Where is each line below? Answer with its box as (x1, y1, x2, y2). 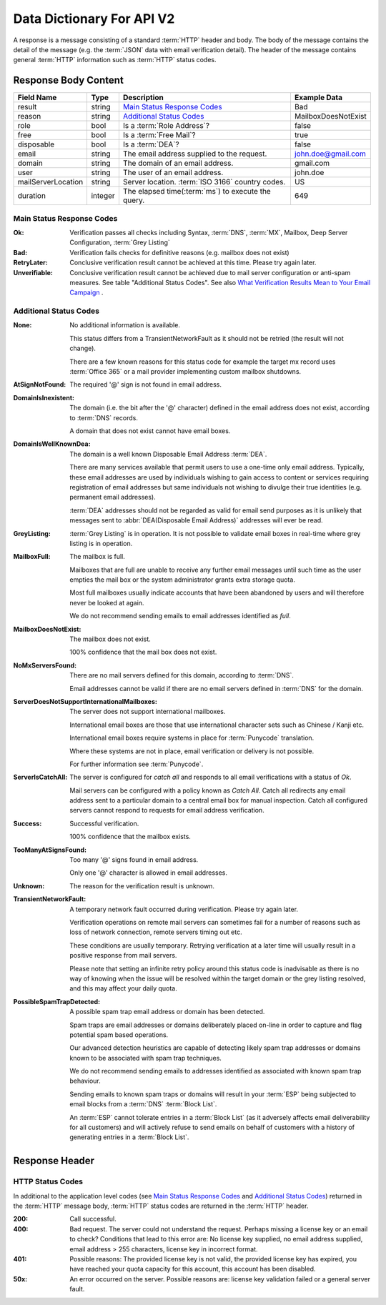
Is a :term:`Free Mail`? (122, 130, 196, 140)
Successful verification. (69, 819, 139, 828)
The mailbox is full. (69, 552, 125, 561)
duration (17, 191, 46, 201)
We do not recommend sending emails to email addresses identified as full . (69, 612, 291, 620)
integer (91, 191, 116, 201)
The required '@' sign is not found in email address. (69, 380, 222, 389)
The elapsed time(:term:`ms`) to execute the (122, 187, 271, 197)
